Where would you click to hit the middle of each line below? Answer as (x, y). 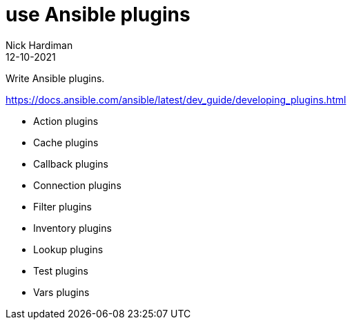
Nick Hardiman (39, 45)
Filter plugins (62, 206)
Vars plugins (61, 292)
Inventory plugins (72, 228)
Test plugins (61, 270)
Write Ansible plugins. (55, 78)
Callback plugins (71, 164)
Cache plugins (66, 142)
